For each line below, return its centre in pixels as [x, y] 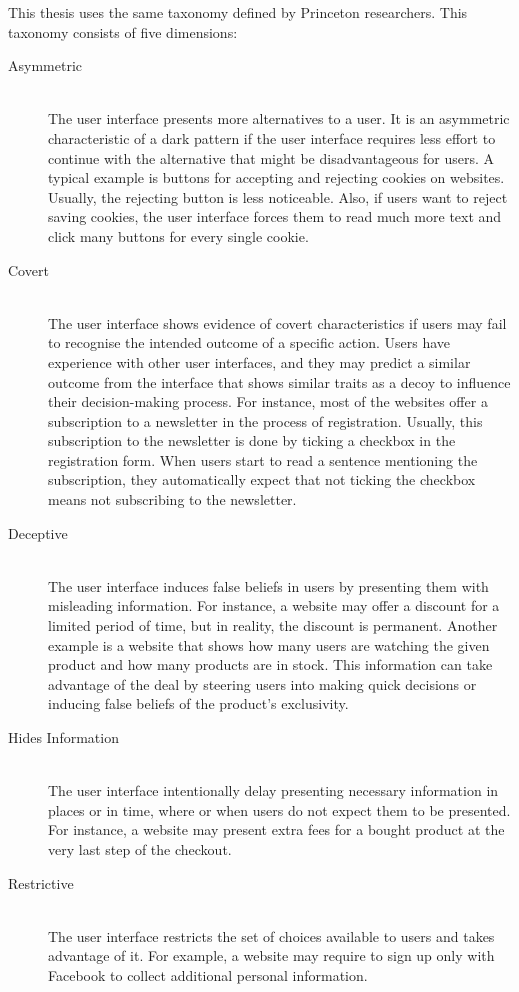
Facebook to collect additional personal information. [208, 974]
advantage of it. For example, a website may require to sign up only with [271, 955]
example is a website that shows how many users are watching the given [269, 644]
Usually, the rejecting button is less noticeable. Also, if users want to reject [278, 196]
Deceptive [38, 532]
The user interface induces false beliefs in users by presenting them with [268, 585]
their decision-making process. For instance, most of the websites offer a [268, 401]
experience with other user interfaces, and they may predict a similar [259, 361]
